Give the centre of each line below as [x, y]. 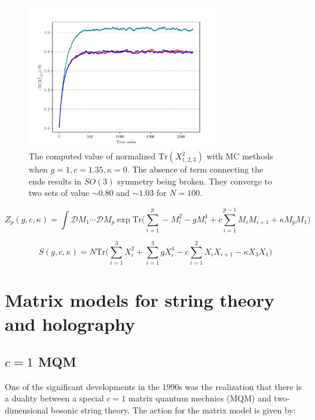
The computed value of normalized [92, 156]
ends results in [55, 181]
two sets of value [59, 193]
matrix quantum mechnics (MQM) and [200, 398]
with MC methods [240, 156]
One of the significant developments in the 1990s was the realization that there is [153, 386]
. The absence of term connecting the [195, 169]
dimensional [27, 410]
